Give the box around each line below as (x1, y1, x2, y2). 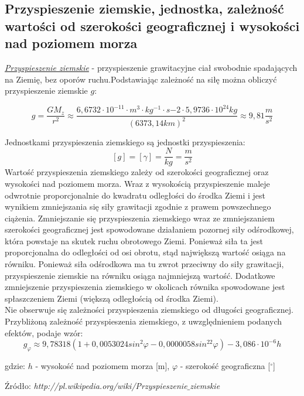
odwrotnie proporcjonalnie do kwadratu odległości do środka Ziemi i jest (5, 189, 266, 201)
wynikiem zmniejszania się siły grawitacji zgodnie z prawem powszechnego (5, 200, 271, 213)
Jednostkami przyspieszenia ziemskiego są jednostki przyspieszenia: (5, 135, 245, 148)
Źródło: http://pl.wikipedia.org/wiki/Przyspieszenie (5, 379, 187, 391)
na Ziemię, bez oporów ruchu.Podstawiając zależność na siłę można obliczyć (5, 73, 277, 85)
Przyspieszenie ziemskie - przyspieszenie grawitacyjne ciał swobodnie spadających (5, 61, 298, 73)
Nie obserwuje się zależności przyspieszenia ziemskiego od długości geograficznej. (5, 303, 293, 316)
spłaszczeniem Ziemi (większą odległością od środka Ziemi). (5, 292, 218, 304)
